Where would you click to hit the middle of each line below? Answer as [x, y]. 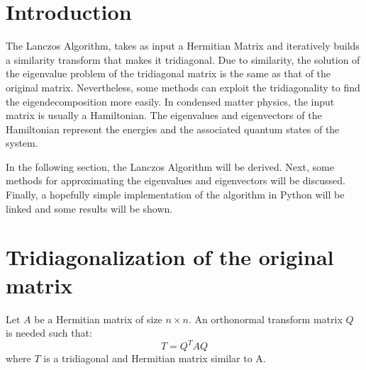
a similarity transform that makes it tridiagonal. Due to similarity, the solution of [183, 59]
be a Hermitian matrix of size [98, 319]
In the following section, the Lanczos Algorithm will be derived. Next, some [170, 166]
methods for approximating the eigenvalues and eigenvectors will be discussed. [176, 180]
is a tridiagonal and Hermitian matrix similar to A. [155, 358]
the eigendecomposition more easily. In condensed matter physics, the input [170, 101]
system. [22, 143]
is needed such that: [49, 333]
